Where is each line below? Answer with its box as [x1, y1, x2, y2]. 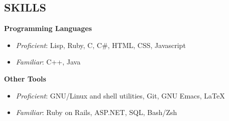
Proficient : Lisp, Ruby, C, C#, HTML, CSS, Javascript [16, 39, 186, 50]
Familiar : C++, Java [16, 56, 81, 67]
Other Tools [4, 73, 46, 83]
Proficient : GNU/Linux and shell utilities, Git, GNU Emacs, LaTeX [16, 90, 225, 100]
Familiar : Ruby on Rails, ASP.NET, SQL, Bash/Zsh [16, 107, 177, 117]
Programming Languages [4, 23, 92, 33]
